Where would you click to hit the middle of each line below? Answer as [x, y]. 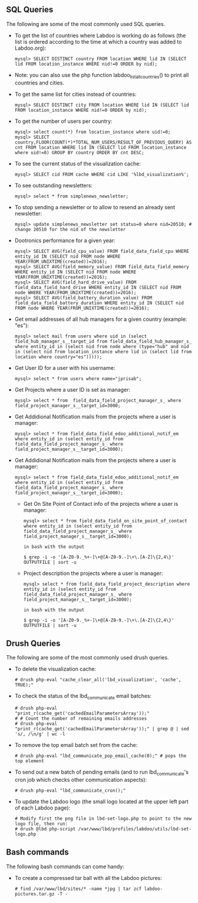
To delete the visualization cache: [55, 669]
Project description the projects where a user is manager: [93, 573]
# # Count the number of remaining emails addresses [81, 719]
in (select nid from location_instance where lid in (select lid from [103, 352]
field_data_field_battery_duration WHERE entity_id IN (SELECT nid [99, 303]
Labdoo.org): [30, 48]
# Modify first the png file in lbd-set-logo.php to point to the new [103, 819]
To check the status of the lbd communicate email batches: [83, 697]
